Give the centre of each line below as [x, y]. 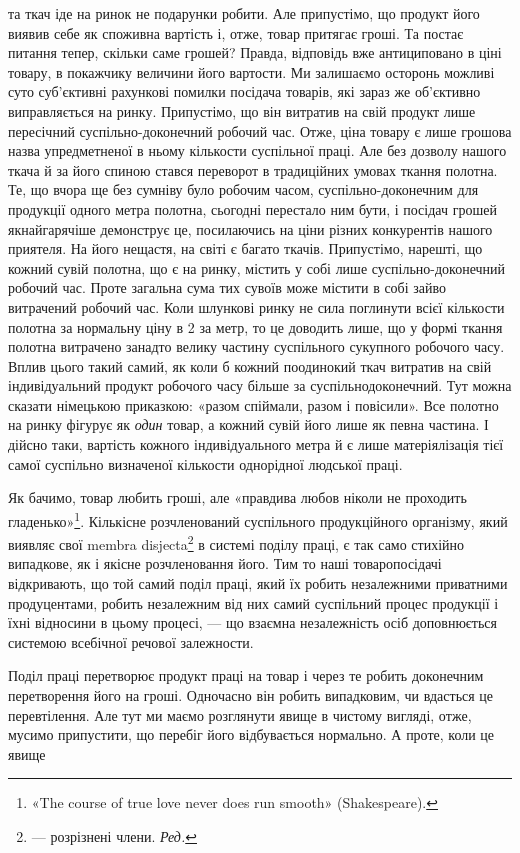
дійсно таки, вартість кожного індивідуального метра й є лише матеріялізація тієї [256, 444]
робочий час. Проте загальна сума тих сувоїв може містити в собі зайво [227, 287]
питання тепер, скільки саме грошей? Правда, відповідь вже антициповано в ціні [255, 52]
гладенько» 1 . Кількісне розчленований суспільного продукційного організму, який [258, 519]
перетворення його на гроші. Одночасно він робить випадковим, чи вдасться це [251, 694]
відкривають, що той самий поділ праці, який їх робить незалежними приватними [258, 582]
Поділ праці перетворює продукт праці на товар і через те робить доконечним [246, 675]
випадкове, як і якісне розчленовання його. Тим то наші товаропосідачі [225, 563]
